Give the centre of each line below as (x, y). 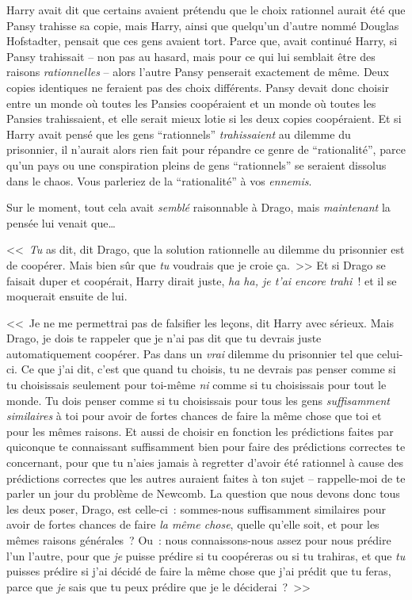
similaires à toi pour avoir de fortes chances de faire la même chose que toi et (194, 416)
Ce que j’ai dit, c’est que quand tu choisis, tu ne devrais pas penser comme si (208, 369)
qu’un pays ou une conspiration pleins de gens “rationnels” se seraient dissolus (196, 164)
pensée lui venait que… (61, 222)
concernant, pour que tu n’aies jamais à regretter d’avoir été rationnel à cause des (205, 462)
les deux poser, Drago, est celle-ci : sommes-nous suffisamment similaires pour (196, 508)
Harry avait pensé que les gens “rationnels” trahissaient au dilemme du (179, 134)
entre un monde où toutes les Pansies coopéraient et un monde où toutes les (191, 103)
